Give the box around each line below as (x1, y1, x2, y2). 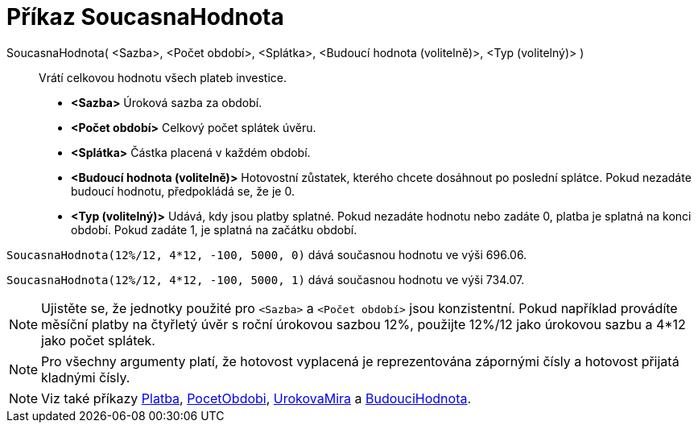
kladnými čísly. (41, 369, 130, 386)
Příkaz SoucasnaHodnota (6, 3, 284, 31)
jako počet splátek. (41, 332, 155, 349)
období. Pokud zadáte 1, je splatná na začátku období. (71, 222, 357, 237)
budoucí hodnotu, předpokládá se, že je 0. (71, 184, 295, 198)
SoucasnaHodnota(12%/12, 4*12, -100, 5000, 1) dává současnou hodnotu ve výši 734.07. (6, 272, 525, 287)
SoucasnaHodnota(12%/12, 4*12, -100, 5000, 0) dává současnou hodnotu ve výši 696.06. (6, 247, 527, 262)
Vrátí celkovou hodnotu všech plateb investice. (39, 70, 287, 85)
